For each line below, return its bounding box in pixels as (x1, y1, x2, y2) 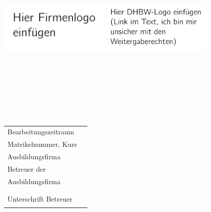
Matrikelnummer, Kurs (7, 139, 77, 149)
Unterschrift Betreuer (7, 193, 72, 204)
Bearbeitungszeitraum (7, 126, 74, 137)
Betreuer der (7, 163, 46, 174)
